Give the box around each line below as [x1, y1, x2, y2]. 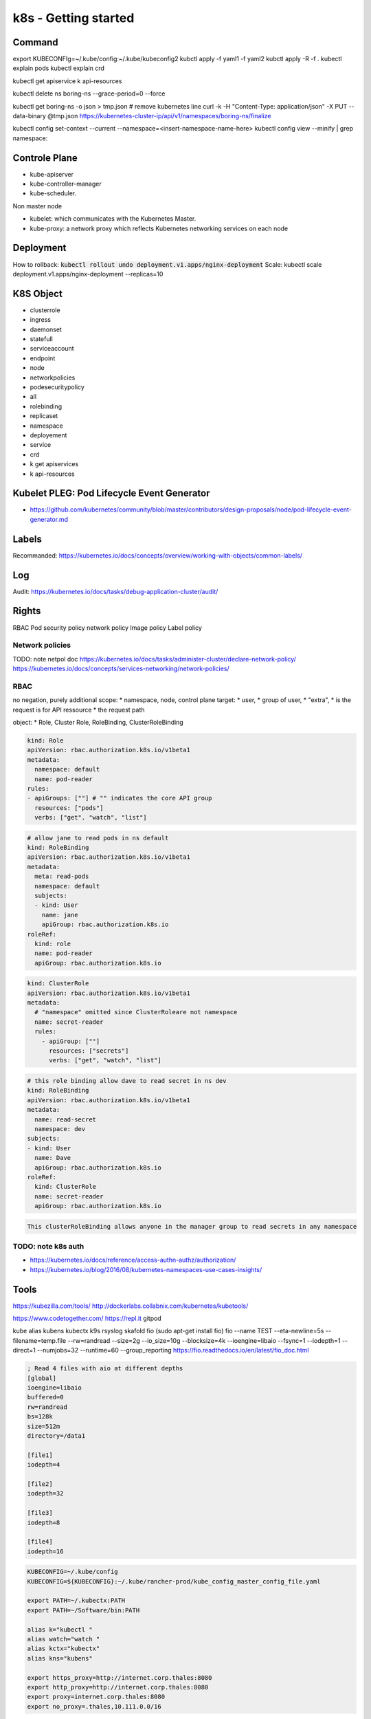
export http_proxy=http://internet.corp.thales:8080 [27, 1683, 209, 1691]
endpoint [30, 354, 56, 362]
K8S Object [12, 287, 63, 299]
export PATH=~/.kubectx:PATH [27, 1597, 126, 1605]
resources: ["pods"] [34, 804, 104, 811]
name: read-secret [34, 1115, 96, 1124]
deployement [30, 430, 67, 439]
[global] [27, 1374, 57, 1382]
